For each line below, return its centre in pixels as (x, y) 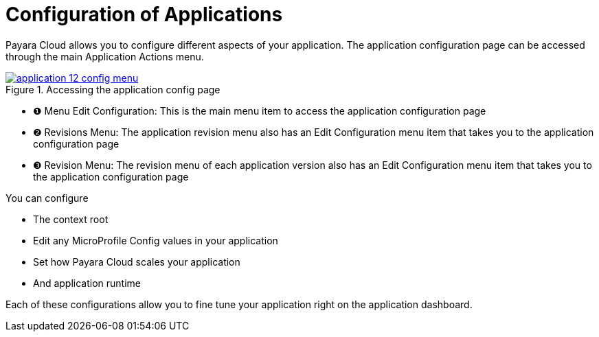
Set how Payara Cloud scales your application (137, 262)
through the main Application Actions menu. (105, 56)
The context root (71, 219)
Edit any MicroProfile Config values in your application (156, 240)
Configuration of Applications (144, 14)
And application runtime (87, 283)
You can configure (47, 198)
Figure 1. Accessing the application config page (113, 89)
